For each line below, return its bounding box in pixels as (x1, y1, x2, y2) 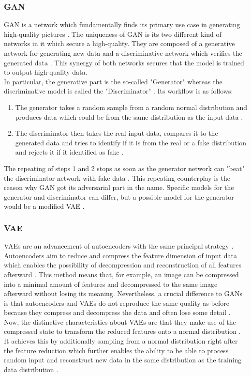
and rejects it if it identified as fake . (15, 147, 124, 157)
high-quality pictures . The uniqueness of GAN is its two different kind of (4, 29, 221, 39)
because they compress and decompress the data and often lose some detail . (4, 307, 231, 317)
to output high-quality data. (4, 67, 88, 77)
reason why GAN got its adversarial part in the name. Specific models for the (4, 182, 234, 192)
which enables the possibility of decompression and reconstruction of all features (4, 260, 242, 270)
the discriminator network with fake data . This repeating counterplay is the (4, 172, 230, 183)
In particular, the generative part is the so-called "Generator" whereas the (4, 76, 222, 86)
